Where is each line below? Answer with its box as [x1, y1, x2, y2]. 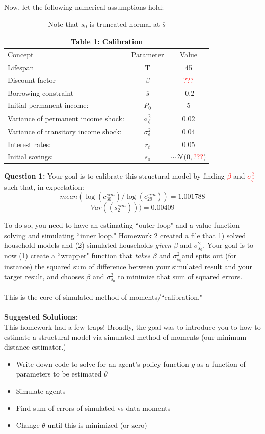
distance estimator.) [4, 341, 66, 352]
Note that [48, 18, 79, 29]
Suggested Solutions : [4, 311, 78, 322]
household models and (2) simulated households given [4, 240, 172, 250]
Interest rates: [8, 138, 51, 149]
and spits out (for [181, 250, 237, 261]
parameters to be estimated [16, 368, 102, 379]
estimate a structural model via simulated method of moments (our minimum [4, 331, 247, 342]
